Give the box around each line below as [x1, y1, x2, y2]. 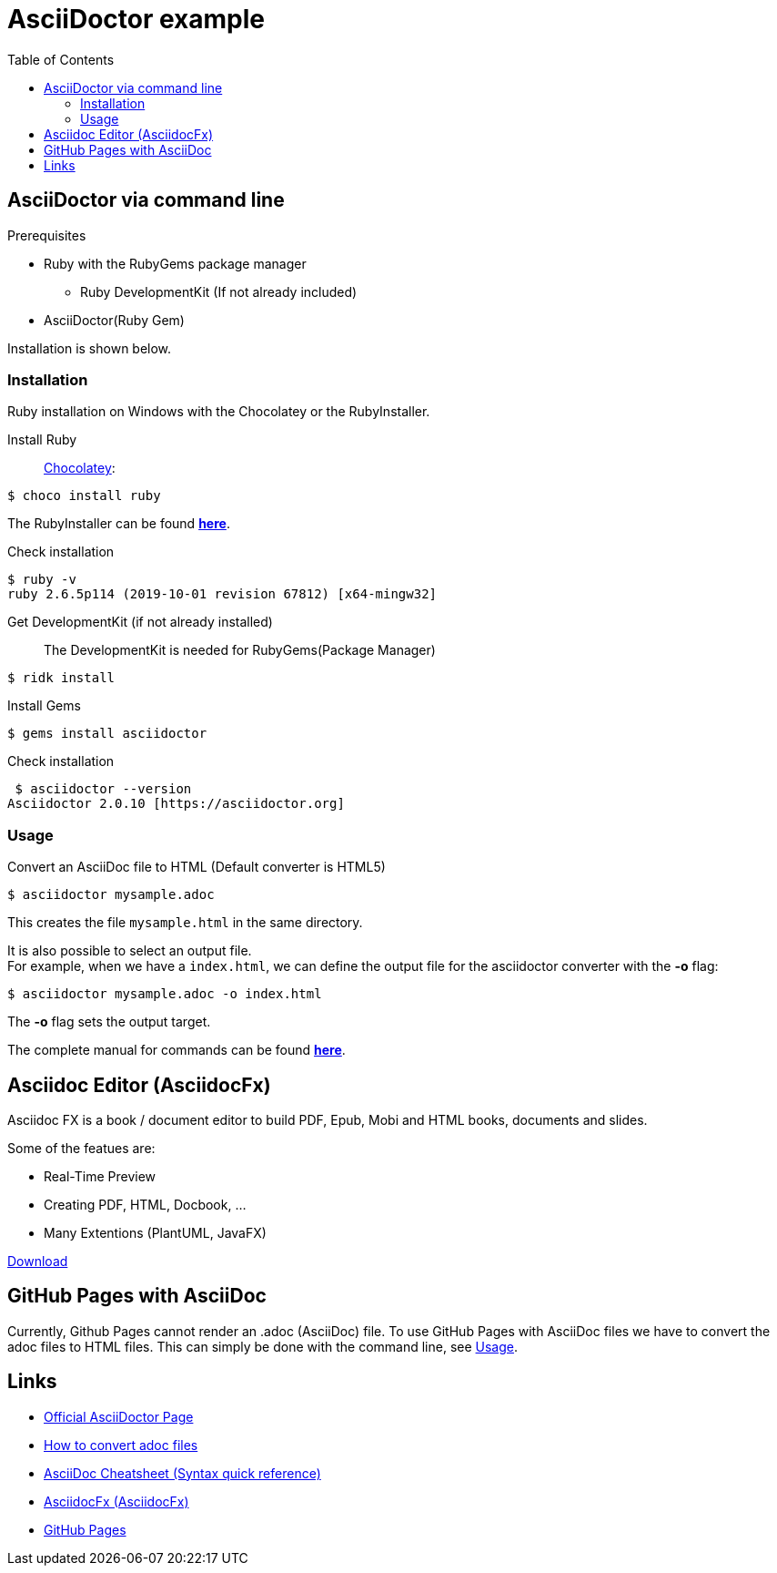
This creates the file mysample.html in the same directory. [7, 914, 363, 931]
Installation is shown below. [7, 340, 172, 356]
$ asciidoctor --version [15, 781, 192, 797]
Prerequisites [7, 227, 86, 243]
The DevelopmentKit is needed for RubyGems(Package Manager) [44, 642, 436, 659]
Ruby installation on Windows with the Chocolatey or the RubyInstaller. [7, 403, 430, 420]
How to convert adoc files [44, 1436, 198, 1453]
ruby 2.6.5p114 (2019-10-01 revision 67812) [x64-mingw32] [7, 587, 438, 602]
